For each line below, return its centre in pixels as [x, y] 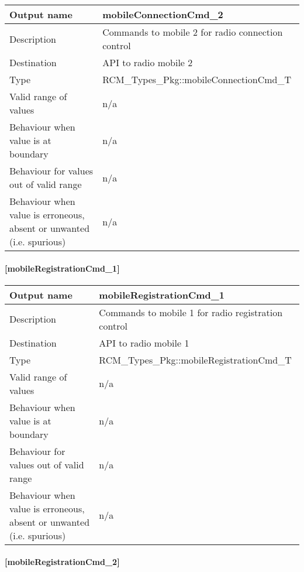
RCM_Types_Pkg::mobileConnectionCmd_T [197, 79]
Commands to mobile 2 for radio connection [193, 32]
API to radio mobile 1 [144, 342]
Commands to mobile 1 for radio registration [191, 312]
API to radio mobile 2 [148, 62]
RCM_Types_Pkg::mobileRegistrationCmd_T [195, 359]
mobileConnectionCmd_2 [163, 14]
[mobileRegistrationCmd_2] [62, 562]
